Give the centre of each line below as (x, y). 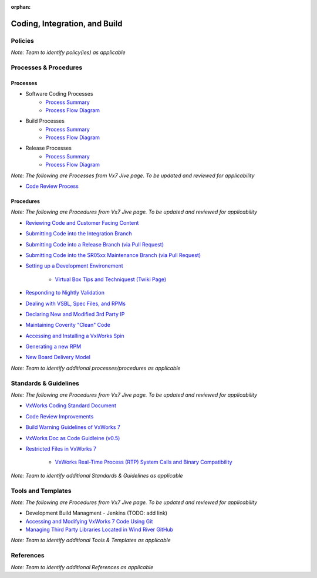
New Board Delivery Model (58, 357)
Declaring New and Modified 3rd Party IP (75, 314)
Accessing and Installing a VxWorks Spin (75, 336)
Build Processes (45, 121)
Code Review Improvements (60, 416)
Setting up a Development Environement (74, 266)
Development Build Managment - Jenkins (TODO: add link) (96, 513)
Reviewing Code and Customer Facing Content (82, 222)
